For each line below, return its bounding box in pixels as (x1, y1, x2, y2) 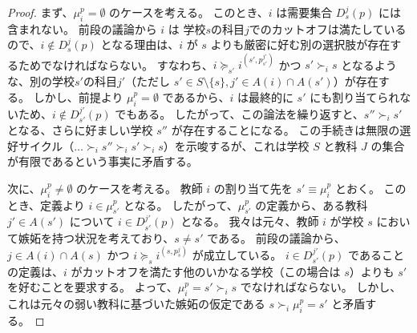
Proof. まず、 (7, 4, 74, 20)
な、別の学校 (7, 73, 75, 90)
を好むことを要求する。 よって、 (7, 279, 178, 295)
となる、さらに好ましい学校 (7, 122, 153, 138)
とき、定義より (7, 196, 85, 213)
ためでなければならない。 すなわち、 (18, 56, 213, 73)
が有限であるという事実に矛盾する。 (7, 153, 198, 170)
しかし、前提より (33, 88, 123, 105)
